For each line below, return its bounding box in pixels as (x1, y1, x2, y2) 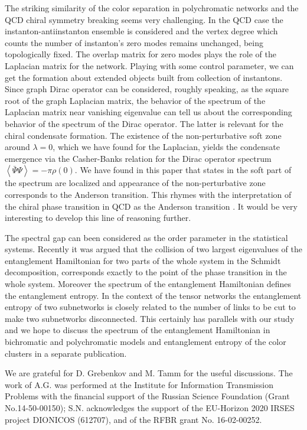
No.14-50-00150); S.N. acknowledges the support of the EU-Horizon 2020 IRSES (5, 402, 295, 413)
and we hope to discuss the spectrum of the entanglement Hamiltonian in (5, 324, 270, 336)
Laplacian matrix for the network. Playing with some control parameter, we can (5, 59, 294, 71)
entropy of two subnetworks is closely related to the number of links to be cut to (5, 301, 296, 313)
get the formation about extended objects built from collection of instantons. (5, 71, 283, 83)
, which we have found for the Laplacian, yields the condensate (53, 141, 280, 153)
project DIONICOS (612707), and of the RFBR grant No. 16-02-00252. (5, 413, 262, 425)
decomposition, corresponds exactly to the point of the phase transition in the (5, 266, 287, 278)
